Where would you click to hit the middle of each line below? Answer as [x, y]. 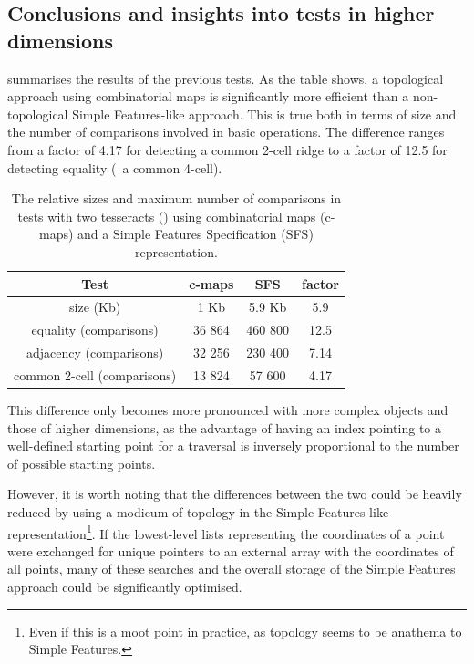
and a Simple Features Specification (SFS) [196, 234]
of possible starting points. [82, 463]
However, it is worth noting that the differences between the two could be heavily [235, 494]
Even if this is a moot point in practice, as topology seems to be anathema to [245, 631]
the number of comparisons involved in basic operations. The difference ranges [226, 132]
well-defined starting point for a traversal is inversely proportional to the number [233, 446]
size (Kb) [95, 307]
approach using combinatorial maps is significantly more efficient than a [208, 96]
